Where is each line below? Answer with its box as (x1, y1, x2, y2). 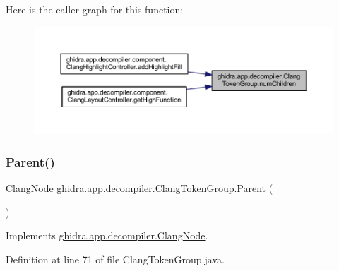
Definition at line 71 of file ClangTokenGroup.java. (6, 251, 225, 266)
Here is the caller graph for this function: (6, 2, 184, 16)
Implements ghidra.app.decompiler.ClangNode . (6, 228, 208, 243)
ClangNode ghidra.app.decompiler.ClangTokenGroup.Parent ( (6, 181, 273, 195)
